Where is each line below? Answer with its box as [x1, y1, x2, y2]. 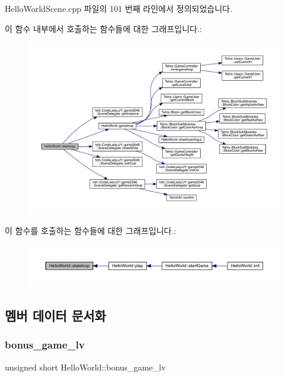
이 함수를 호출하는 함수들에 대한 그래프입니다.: [5, 224, 176, 236]
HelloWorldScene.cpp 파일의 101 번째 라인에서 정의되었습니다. [5, 2, 233, 14]
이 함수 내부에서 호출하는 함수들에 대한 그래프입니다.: [5, 22, 202, 34]
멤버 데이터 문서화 [5, 306, 106, 324]
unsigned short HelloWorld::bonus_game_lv [5, 360, 166, 373]
